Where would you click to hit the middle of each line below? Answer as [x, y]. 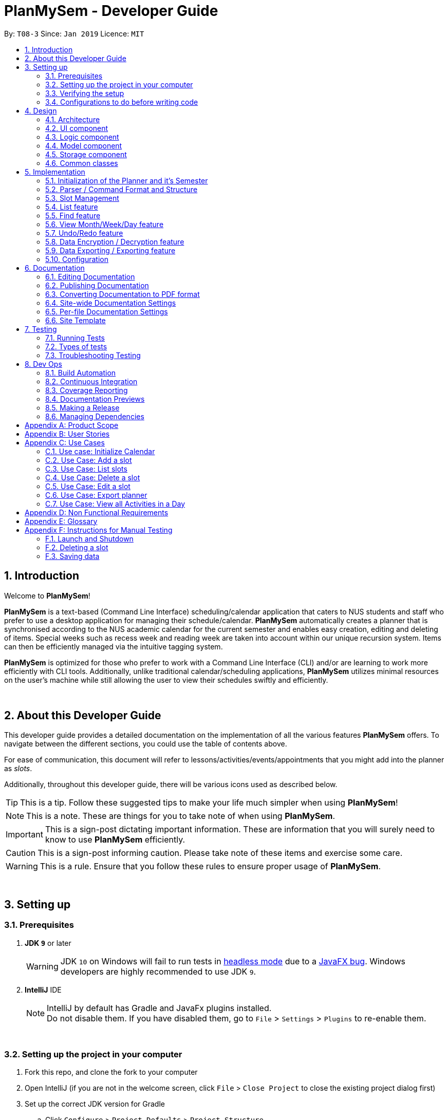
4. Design [41, 110]
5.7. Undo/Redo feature [84, 233]
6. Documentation [55, 268]
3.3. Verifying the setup [85, 93]
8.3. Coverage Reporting [87, 390]
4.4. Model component [84, 145]
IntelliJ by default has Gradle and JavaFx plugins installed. [159, 1008]
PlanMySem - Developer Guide [111, 11]
